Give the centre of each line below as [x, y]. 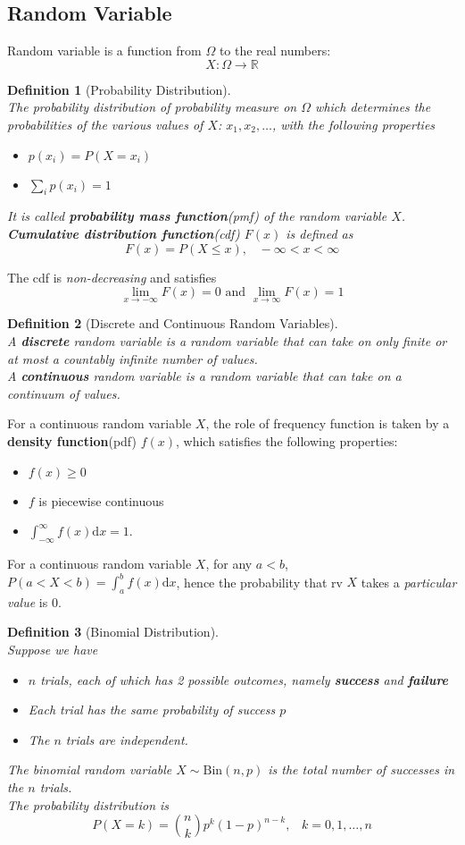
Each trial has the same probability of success [152, 710]
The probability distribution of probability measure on [152, 107]
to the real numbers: [275, 51]
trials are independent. [127, 739]
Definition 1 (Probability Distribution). [119, 89]
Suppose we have [53, 649]
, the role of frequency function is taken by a [328, 423]
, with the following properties [353, 124]
